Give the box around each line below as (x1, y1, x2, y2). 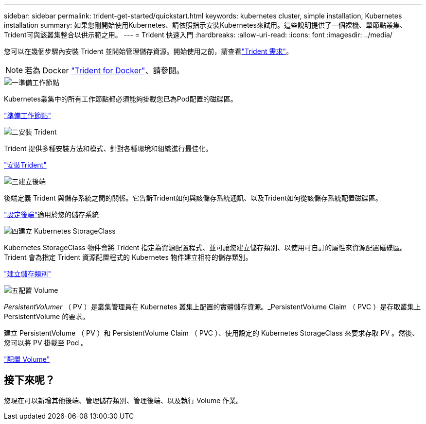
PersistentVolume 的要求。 (4, 312, 89, 321)
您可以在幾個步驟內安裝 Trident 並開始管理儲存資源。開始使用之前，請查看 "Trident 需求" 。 (4, 47, 293, 55)
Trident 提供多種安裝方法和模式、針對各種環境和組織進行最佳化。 (4, 144, 213, 153)
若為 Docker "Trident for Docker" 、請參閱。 (25, 66, 184, 75)
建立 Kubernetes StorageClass (18, 227, 116, 235)
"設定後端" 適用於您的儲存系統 (4, 210, 99, 219)
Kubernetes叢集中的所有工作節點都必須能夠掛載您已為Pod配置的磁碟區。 (4, 95, 237, 103)
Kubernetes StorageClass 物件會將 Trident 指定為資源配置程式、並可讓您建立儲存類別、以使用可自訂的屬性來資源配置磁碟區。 (4, 243, 407, 252)
